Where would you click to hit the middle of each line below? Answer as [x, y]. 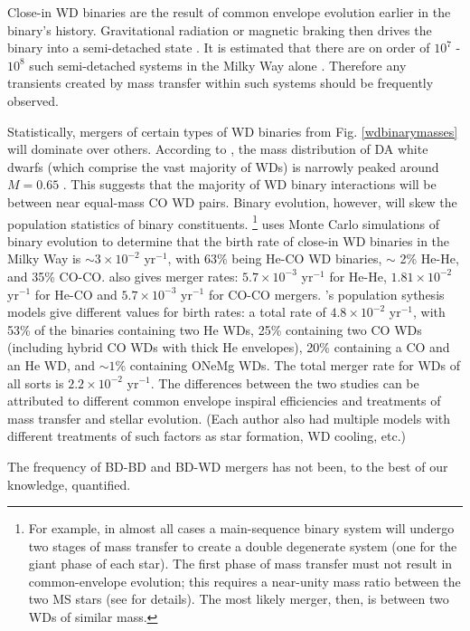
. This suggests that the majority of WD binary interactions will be [249, 184]
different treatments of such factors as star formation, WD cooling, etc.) [207, 436]
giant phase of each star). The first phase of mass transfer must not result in [240, 564]
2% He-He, [429, 258]
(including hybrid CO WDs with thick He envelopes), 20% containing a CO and [229, 347]
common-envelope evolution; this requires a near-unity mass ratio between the [244, 581]
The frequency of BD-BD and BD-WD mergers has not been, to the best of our [228, 466]
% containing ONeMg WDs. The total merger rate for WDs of [287, 364]
